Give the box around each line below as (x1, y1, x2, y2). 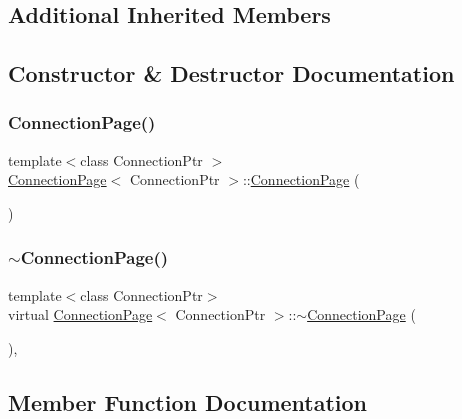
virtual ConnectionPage (8, 304, 153, 325)
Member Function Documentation (8, 386, 368, 417)
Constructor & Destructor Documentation (8, 58, 455, 89)
